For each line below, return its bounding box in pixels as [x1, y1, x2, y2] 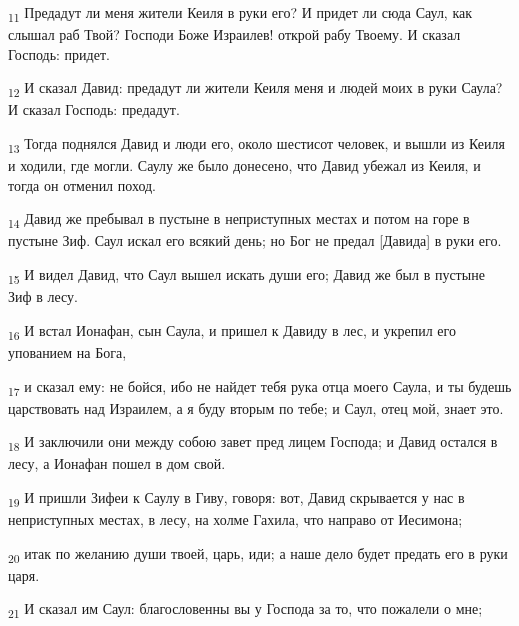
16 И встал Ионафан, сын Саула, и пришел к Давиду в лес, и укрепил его [8, 319, 456, 343]
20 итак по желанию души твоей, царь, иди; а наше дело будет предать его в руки [8, 542, 508, 566]
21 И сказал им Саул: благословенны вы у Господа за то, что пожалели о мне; [8, 598, 483, 622]
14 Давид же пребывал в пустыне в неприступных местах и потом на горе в [8, 208, 470, 232]
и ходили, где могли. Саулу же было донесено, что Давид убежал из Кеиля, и [8, 155, 481, 176]
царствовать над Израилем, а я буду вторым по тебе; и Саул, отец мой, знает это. [8, 397, 504, 418]
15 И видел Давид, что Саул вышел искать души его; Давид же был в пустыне [8, 264, 485, 287]
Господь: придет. [8, 43, 110, 64]
